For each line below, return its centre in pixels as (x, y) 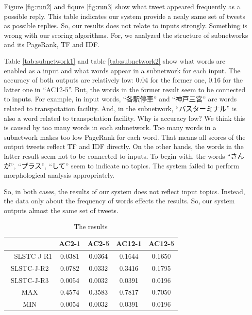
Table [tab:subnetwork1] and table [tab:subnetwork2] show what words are (115, 60)
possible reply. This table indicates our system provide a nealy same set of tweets (125, 16)
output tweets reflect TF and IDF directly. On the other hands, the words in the (124, 146)
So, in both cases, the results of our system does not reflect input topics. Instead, (125, 191)
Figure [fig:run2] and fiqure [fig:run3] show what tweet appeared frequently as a (122, 6)
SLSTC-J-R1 (33, 256)
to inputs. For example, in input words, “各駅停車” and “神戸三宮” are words (120, 99)
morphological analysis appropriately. (59, 175)
